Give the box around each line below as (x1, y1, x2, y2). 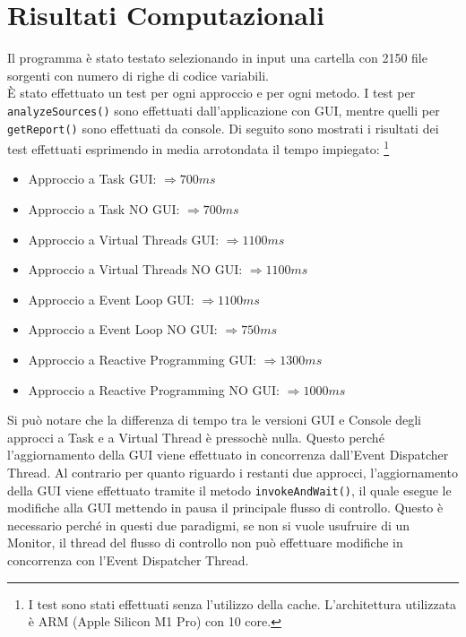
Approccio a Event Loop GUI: (28, 289, 194, 308)
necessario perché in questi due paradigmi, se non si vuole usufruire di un (7, 515, 410, 534)
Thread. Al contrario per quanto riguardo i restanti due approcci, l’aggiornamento (7, 463, 458, 481)
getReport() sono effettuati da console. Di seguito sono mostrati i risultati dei (7, 118, 439, 137)
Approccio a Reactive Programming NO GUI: (28, 380, 280, 399)
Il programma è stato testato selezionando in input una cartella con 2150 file (7, 48, 427, 67)
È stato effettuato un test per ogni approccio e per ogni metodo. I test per (7, 83, 416, 102)
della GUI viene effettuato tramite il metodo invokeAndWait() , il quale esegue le (7, 480, 452, 499)
